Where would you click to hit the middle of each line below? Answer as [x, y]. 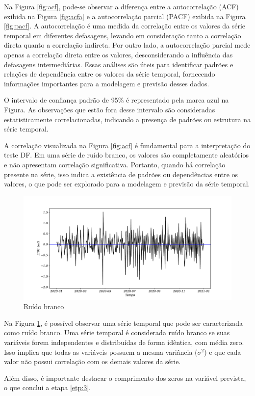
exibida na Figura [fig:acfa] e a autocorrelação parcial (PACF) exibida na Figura [125, 16]
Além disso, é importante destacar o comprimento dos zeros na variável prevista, [125, 378]
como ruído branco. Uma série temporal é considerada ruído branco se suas [117, 332]
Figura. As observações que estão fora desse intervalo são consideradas [110, 109]
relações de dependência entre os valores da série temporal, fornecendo [110, 74]
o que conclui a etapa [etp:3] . [47, 387]
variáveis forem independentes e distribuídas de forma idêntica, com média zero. [124, 342]
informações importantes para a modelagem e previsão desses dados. [107, 83]
